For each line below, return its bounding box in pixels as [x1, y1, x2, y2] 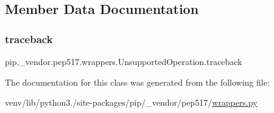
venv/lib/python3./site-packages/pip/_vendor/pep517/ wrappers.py [5, 96, 258, 109]
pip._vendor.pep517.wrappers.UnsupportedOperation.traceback [5, 55, 242, 67]
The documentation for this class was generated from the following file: [5, 75, 270, 88]
